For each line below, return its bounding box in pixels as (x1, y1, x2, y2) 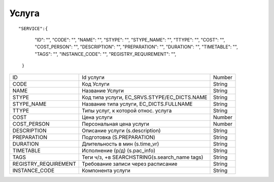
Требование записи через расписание (82, 160, 178, 167)
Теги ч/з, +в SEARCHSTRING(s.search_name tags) (82, 154, 203, 161)
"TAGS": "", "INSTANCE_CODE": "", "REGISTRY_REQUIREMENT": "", (35, 51, 177, 57)
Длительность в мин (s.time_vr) (82, 140, 159, 147)
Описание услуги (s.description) (82, 127, 161, 134)
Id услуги (82, 74, 105, 81)
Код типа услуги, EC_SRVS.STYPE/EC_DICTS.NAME (82, 94, 208, 101)
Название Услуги (82, 87, 124, 94)
